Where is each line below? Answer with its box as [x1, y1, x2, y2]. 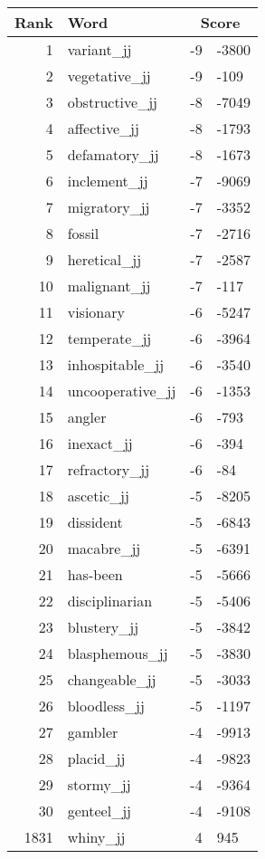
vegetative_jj [67, 65, 151, 86]
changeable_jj [67, 669, 156, 690]
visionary [67, 301, 125, 322]
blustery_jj [67, 616, 139, 637]
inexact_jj [67, 433, 133, 453]
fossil [67, 223, 99, 243]
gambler [67, 721, 118, 742]
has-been [67, 564, 123, 585]
